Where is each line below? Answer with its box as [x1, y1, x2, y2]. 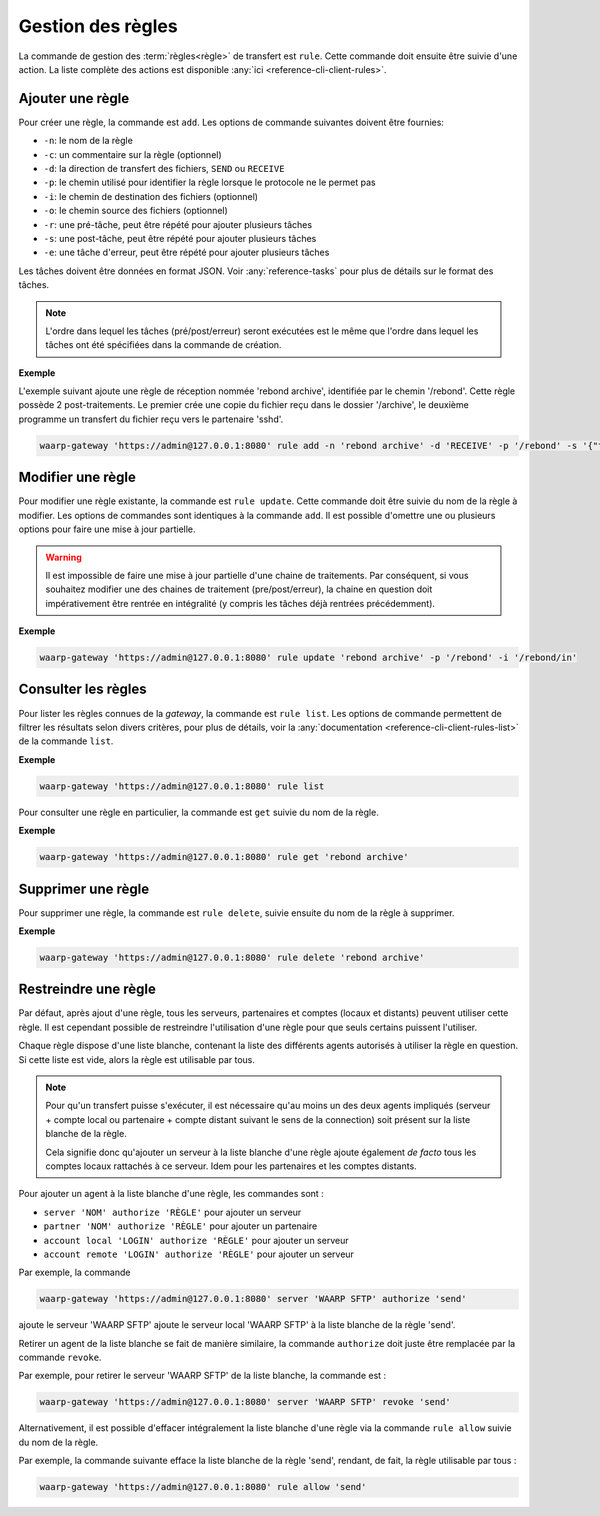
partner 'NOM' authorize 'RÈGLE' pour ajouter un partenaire [43, 1220, 318, 1232]
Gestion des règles [18, 15, 179, 37]
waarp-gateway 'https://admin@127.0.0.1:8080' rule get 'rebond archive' [39, 851, 409, 863]
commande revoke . [18, 1351, 102, 1364]
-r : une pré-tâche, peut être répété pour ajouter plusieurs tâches [43, 218, 313, 230]
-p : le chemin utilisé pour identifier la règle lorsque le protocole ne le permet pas [43, 176, 376, 189]
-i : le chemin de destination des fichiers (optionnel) [43, 190, 259, 202]
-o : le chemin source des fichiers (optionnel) [43, 205, 229, 217]
